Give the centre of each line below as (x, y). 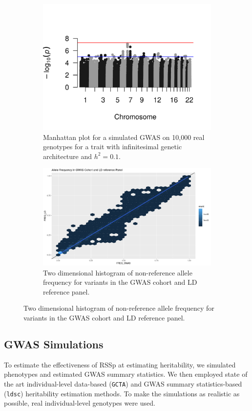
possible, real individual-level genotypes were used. (80, 403)
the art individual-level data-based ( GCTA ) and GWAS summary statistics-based (123, 383)
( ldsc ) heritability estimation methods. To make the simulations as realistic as (122, 393)
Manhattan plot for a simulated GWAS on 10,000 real (124, 137)
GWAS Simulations (54, 344)
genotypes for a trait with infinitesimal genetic (113, 147)
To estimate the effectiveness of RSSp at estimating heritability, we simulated (120, 364)
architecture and (68, 156)
